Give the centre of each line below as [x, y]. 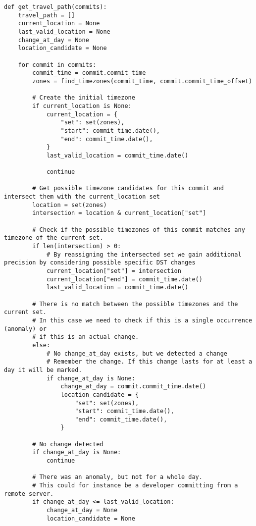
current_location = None [59, 24]
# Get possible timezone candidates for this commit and [128, 188]
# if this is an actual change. [86, 337]
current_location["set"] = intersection [114, 271]
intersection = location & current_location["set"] [119, 213]
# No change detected [68, 444]
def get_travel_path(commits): [55, 7]
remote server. [29, 494]
